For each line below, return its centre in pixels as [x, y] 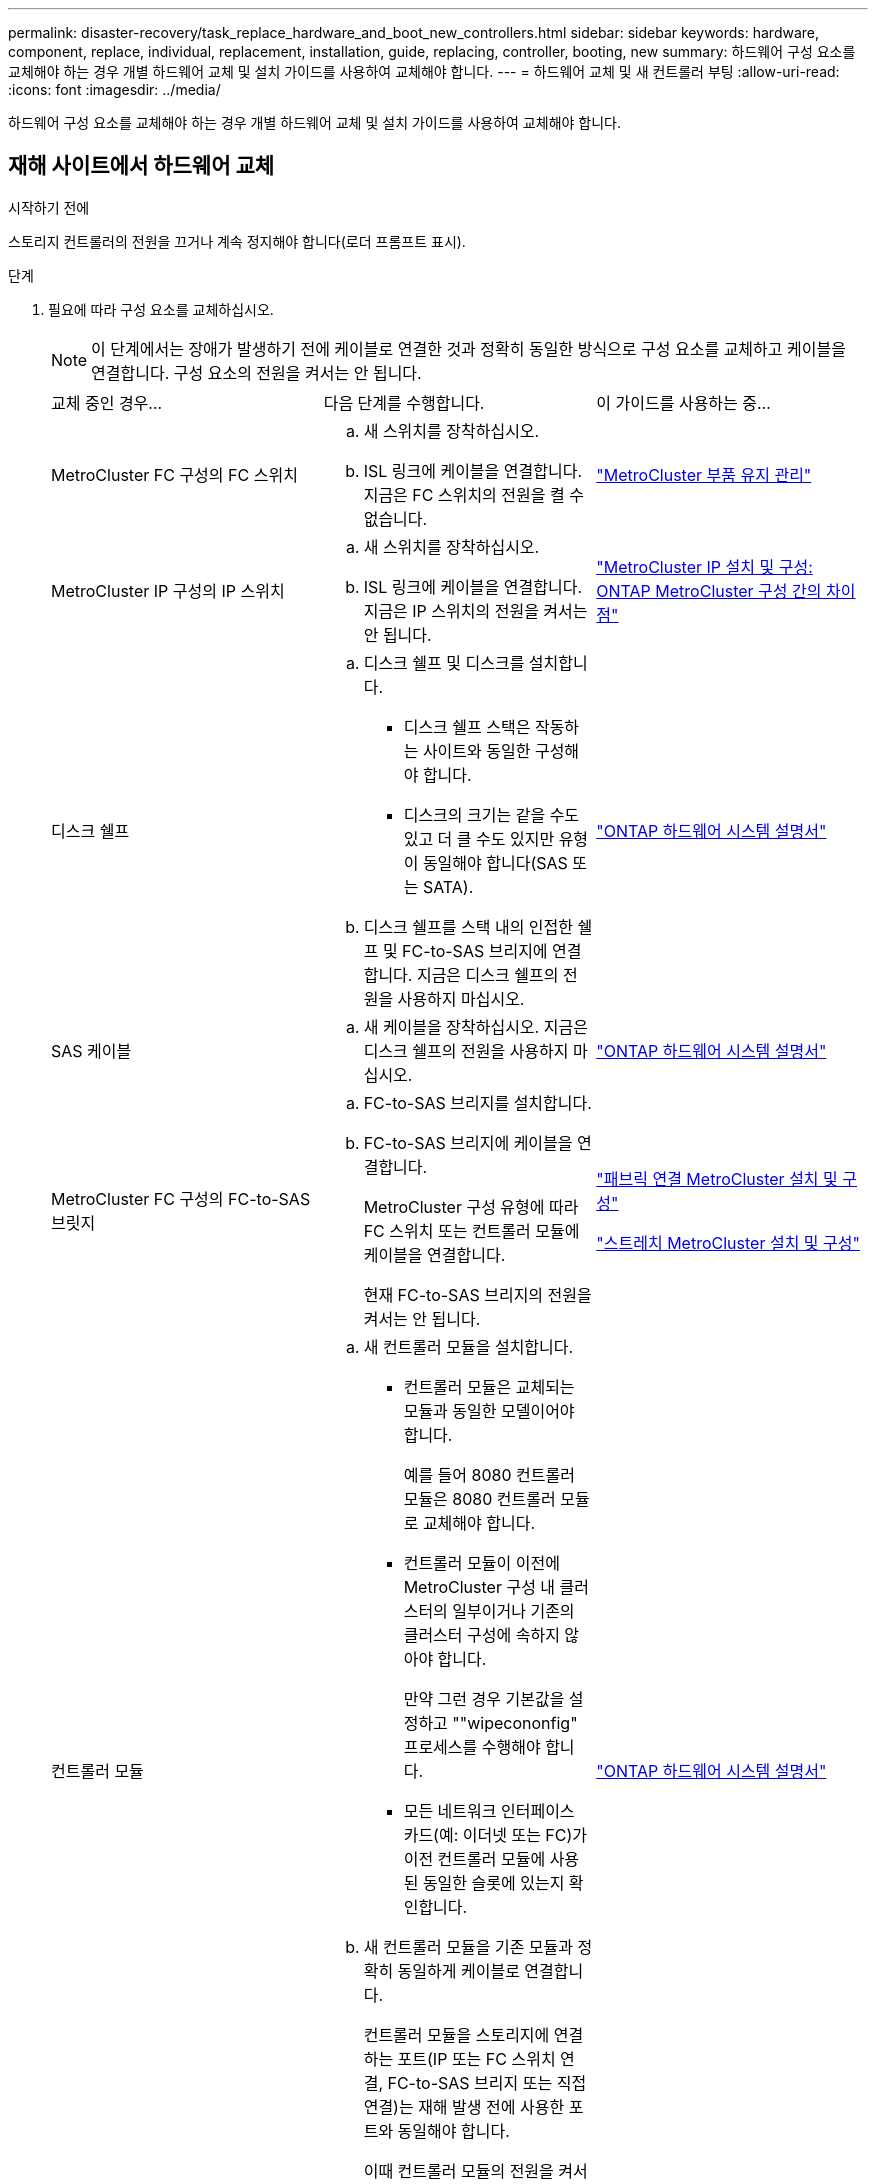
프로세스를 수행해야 [472, 1746]
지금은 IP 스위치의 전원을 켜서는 [475, 610]
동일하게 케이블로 [458, 1970]
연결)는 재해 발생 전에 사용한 [464, 2106]
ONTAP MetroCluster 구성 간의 [709, 590]
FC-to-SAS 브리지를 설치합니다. [477, 1102]
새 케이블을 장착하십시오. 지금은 [475, 1026]
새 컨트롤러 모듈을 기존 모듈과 [468, 1946]
